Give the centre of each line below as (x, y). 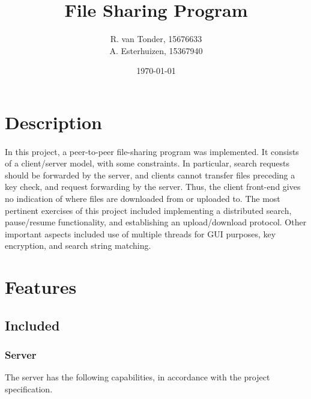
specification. (29, 389)
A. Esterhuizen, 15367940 (156, 50)
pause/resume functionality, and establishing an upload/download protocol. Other (156, 222)
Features (41, 287)
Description (54, 122)
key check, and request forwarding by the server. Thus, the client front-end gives (153, 187)
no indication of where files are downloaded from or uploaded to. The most (143, 199)
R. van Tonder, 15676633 (156, 39)
